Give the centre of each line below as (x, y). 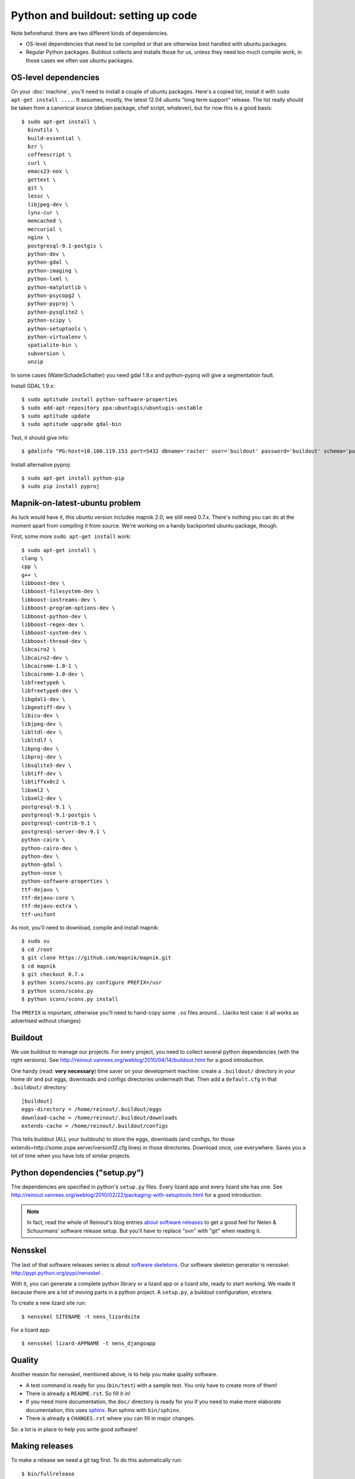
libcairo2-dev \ (45, 658)
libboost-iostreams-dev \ (59, 600)
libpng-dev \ (40, 749)
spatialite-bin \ (53, 345)
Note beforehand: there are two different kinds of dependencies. (90, 33)
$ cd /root (37, 949)
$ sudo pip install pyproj (61, 486)
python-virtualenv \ (57, 337)
